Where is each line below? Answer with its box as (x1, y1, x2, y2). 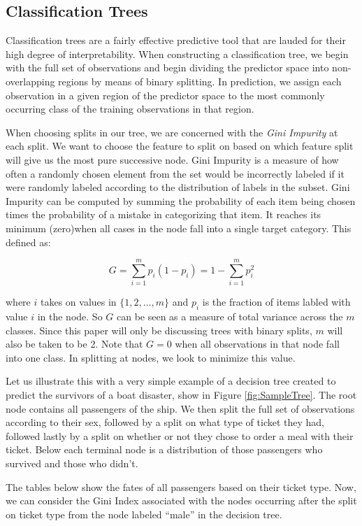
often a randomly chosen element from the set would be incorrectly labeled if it (6, 166, 345, 180)
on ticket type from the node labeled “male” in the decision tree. (6, 506, 282, 521)
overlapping (6, 73, 55, 88)
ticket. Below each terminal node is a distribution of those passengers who (6, 442, 323, 457)
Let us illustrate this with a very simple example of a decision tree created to (6, 374, 336, 388)
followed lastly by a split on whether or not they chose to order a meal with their (6, 428, 354, 443)
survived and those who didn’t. (6, 455, 138, 470)
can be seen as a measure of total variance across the (116, 309, 343, 324)
